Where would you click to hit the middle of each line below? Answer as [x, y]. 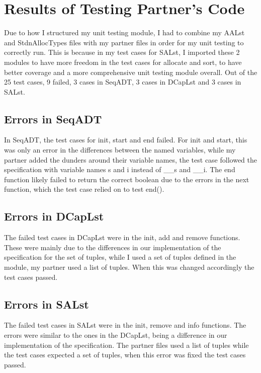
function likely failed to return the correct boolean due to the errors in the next [127, 179]
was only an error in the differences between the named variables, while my [120, 150]
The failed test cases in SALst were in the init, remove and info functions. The [125, 325]
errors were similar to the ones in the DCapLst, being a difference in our [116, 335]
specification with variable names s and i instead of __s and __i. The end [120, 169]
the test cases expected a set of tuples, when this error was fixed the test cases [125, 355]
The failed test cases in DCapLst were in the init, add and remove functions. [122, 237]
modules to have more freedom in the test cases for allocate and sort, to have [123, 62]
